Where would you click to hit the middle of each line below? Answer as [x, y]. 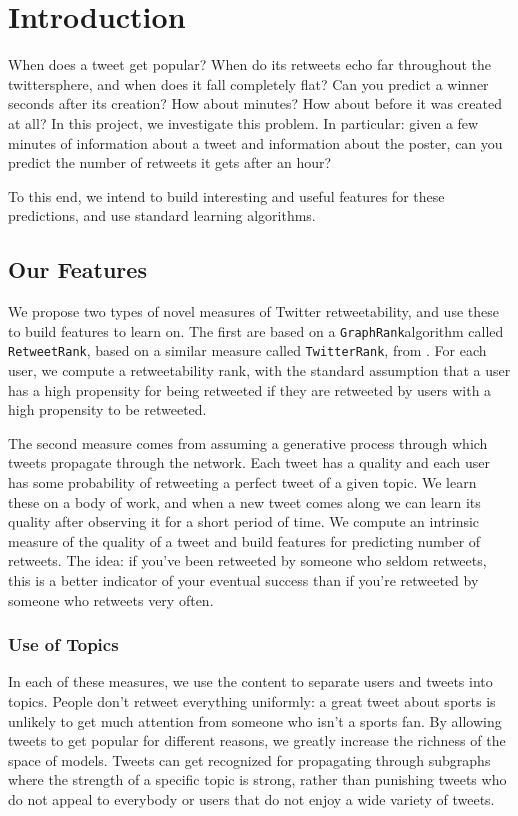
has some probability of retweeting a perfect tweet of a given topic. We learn [242, 481]
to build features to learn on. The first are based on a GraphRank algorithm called [256, 330]
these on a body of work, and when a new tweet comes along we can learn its [244, 501]
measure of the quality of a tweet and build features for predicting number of [244, 540]
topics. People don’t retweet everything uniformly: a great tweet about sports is [252, 700]
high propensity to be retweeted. [107, 409]
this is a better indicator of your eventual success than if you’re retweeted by [243, 579]
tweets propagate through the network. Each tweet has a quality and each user [249, 462]
